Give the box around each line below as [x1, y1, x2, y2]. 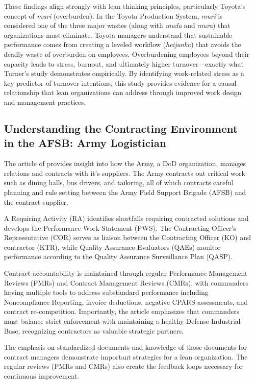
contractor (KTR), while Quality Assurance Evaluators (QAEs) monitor [4, 241, 221, 252]
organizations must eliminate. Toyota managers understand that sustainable [4, 29, 232, 40]
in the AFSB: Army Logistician [4, 135, 166, 150]
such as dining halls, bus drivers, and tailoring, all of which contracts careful [4, 177, 233, 188]
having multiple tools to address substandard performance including [4, 287, 208, 297]
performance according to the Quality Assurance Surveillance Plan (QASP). [4, 251, 232, 262]
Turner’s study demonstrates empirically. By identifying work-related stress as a [4, 68, 244, 78]
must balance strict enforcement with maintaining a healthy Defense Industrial [4, 316, 241, 326]
